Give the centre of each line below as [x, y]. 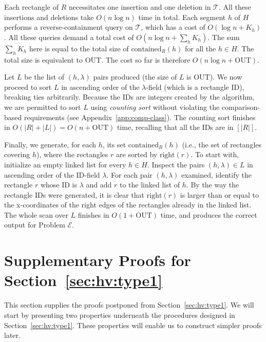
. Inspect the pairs [176, 164]
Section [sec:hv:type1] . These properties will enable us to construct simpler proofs [133, 325]
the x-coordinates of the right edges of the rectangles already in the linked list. [128, 205]
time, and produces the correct [209, 214]
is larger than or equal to [219, 194]
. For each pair [129, 174]
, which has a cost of [173, 27]
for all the [200, 48]
